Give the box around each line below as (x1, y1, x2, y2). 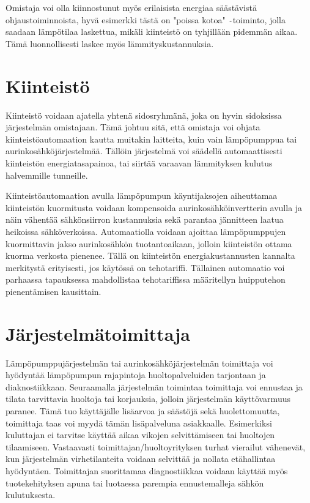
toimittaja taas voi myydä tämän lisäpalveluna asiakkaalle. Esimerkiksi (6, 416, 272, 429)
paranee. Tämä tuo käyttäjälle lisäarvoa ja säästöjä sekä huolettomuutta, (6, 404, 280, 417)
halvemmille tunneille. (6, 168, 88, 181)
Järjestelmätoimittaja (6, 321, 190, 346)
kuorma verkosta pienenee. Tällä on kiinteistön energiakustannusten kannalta (6, 249, 295, 262)
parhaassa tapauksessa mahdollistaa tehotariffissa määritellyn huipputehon (6, 273, 286, 286)
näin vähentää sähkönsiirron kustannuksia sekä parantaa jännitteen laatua (6, 213, 284, 226)
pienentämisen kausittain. (6, 285, 101, 297)
